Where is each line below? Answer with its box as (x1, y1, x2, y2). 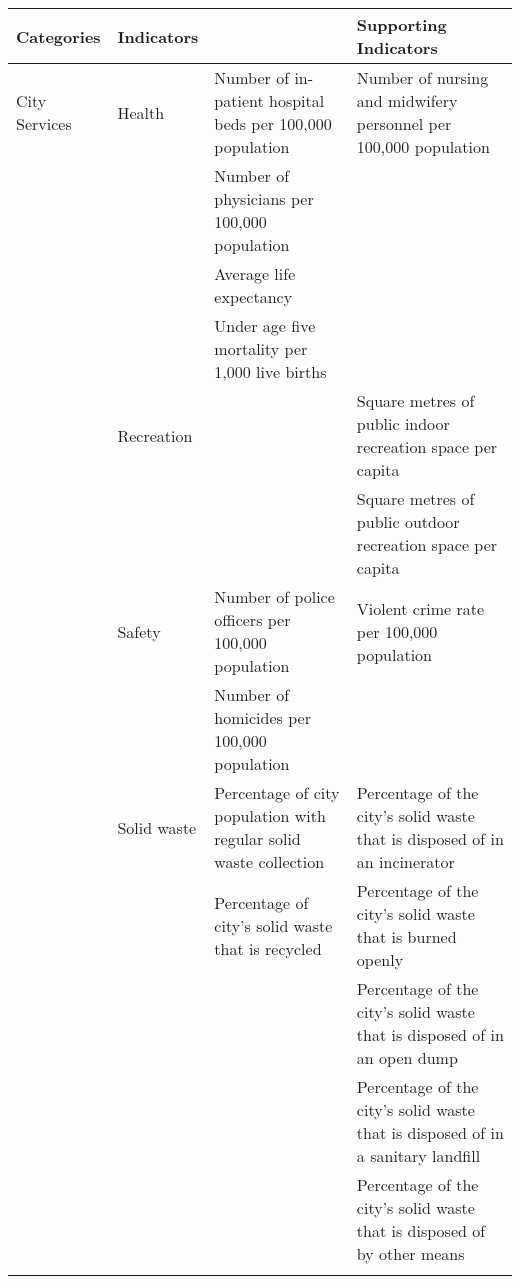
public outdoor (356, 510, 460, 533)
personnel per (356, 112, 452, 135)
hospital (269, 89, 325, 112)
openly (356, 948, 404, 971)
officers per (214, 608, 291, 631)
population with (214, 804, 326, 827)
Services (16, 112, 72, 135)
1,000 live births (214, 360, 327, 383)
